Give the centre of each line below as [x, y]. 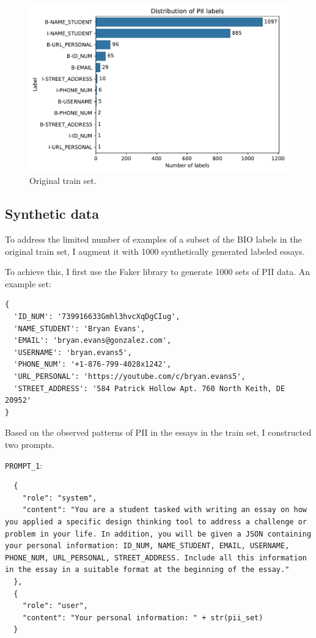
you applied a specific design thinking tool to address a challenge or [156, 522]
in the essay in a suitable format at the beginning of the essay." [147, 570]
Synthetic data [52, 214]
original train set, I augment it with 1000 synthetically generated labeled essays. [155, 251]
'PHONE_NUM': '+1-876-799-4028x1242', [93, 365]
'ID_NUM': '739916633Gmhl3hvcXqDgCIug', [97, 317]
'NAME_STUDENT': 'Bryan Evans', [79, 328]
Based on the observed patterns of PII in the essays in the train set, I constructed [158, 432]
